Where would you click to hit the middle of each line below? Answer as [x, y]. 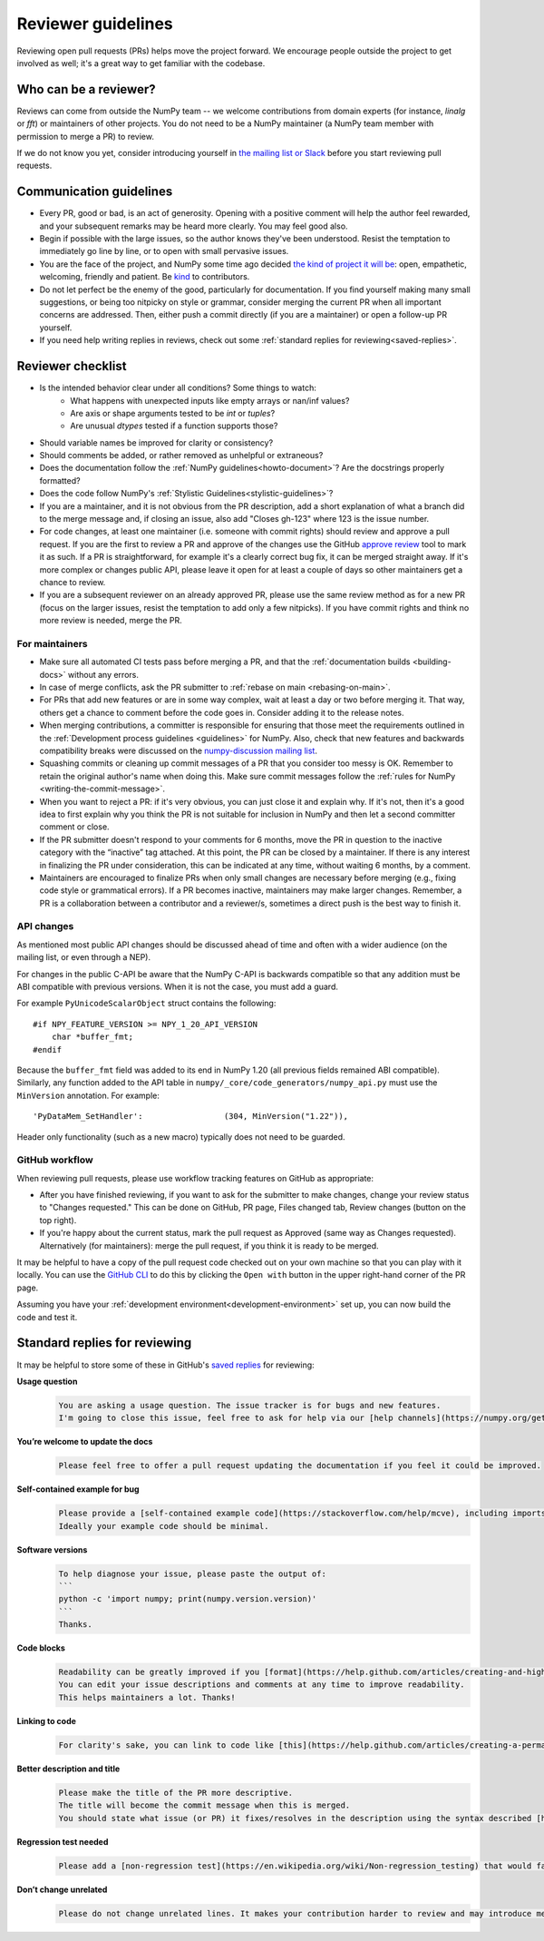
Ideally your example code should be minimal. [164, 1526]
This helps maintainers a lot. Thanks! [147, 1697]
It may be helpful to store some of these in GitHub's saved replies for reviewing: [165, 1365]
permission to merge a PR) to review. [85, 136]
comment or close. [74, 827]
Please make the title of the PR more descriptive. [176, 1793]
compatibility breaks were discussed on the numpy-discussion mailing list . [178, 751]
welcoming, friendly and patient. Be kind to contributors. [145, 277]
